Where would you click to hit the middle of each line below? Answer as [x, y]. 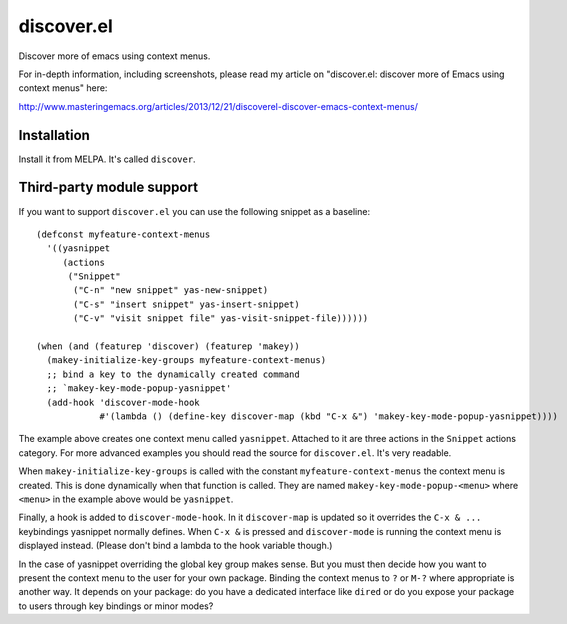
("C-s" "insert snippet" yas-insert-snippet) [186, 304]
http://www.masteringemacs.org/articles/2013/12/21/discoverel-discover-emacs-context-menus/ [218, 106]
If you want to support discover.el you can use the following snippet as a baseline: [194, 211]
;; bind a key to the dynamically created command [173, 374]
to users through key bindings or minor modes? [116, 606]
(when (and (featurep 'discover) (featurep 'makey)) [168, 346]
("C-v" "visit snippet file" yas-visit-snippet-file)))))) [221, 318]
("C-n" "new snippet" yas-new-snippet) [171, 290]
